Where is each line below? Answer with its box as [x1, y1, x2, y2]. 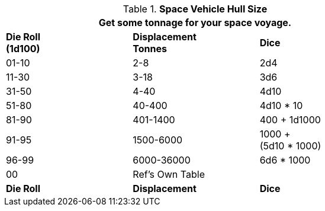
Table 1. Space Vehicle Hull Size [123, 3, 268, 15]
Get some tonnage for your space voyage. [98, 17, 292, 28]
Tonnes [133, 43, 167, 55]
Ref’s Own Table [133, 168, 205, 180]
